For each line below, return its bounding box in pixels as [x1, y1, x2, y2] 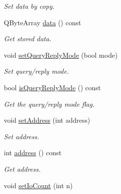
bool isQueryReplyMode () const [4, 82, 101, 92]
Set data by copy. [4, 1, 55, 11]
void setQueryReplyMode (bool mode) [4, 49, 118, 60]
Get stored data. [4, 33, 51, 44]
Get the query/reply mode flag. [4, 98, 95, 109]
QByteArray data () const [4, 17, 81, 27]
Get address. [4, 163, 41, 174]
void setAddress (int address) [4, 115, 91, 125]
